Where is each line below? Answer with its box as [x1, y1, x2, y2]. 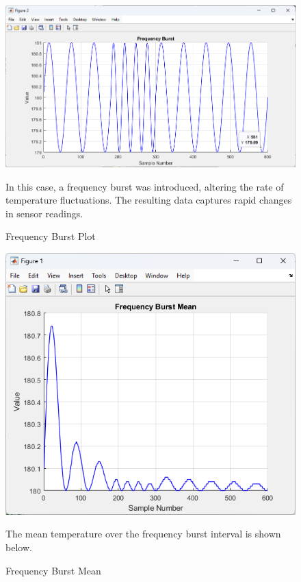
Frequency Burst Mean [5, 563, 101, 577]
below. [5, 539, 32, 554]
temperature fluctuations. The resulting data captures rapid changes [5, 193, 292, 207]
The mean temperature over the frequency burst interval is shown [5, 526, 281, 541]
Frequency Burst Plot [5, 229, 96, 243]
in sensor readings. [5, 206, 83, 220]
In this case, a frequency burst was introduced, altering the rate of [5, 179, 284, 193]
